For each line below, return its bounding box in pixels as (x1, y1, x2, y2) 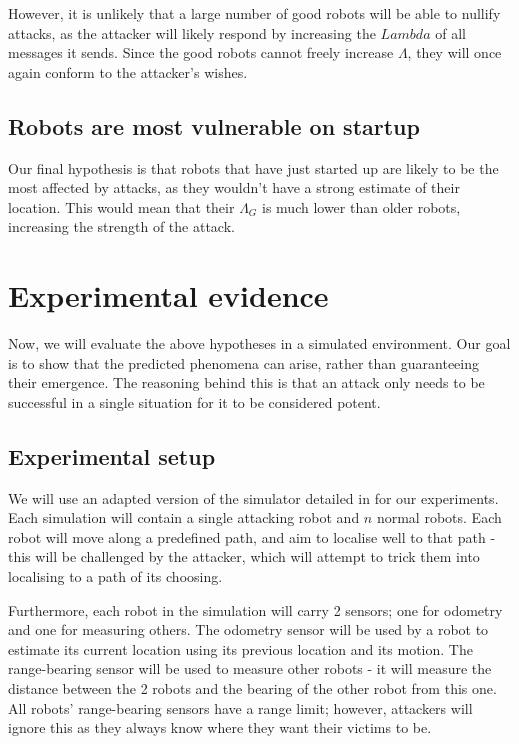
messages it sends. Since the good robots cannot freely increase (8, 42, 394, 63)
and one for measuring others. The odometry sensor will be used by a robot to (8, 619, 489, 640)
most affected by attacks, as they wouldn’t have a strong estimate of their (8, 177, 460, 198)
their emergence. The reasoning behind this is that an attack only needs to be (8, 372, 485, 393)
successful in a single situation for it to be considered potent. (8, 391, 381, 412)
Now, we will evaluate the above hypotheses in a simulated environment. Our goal (8, 333, 511, 354)
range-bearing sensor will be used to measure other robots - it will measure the (8, 658, 492, 679)
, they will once (407, 42, 502, 63)
